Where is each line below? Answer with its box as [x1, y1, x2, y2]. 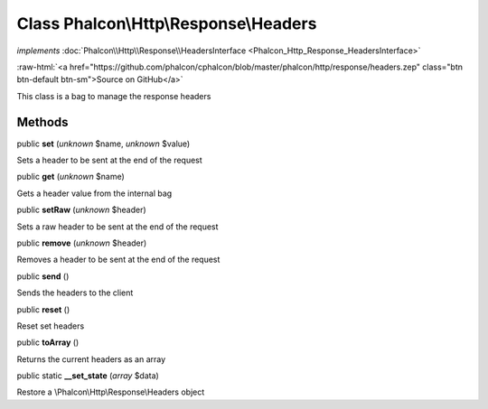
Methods [16, 114, 69, 130]
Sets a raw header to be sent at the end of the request [16, 221, 219, 232]
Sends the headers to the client [16, 287, 134, 298]
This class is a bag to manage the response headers [16, 90, 211, 101]
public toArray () [16, 337, 80, 348]
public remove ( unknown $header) [16, 237, 147, 248]
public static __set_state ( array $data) [16, 370, 160, 381]
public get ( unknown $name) [16, 172, 126, 182]
